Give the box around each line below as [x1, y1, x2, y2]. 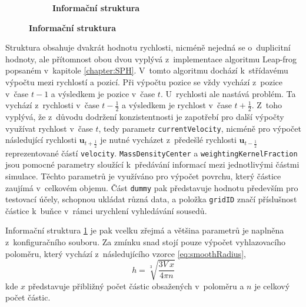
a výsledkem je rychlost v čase [122, 99, 232, 111]
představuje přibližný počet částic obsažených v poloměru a [28, 279, 244, 292]
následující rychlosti [5, 134, 77, 146]
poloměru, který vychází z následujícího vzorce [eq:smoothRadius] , [5, 247, 246, 259]
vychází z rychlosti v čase [5, 99, 99, 111]
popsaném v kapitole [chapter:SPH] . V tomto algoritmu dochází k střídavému [5, 64, 288, 76]
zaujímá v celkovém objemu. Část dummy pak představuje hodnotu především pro [5, 181, 298, 193]
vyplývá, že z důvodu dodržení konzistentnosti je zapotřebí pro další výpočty [5, 110, 284, 122]
